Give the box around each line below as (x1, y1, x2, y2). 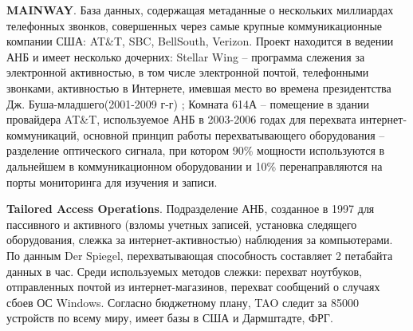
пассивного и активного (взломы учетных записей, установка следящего (6, 215, 357, 232)
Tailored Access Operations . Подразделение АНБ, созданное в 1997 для (6, 200, 375, 217)
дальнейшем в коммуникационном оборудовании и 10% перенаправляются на (6, 157, 383, 174)
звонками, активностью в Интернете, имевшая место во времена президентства (6, 79, 391, 96)
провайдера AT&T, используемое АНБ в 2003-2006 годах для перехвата (6, 111, 356, 128)
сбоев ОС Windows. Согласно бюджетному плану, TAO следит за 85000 (6, 294, 359, 310)
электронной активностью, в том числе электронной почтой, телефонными (6, 64, 369, 81)
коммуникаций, (6, 126, 80, 143)
